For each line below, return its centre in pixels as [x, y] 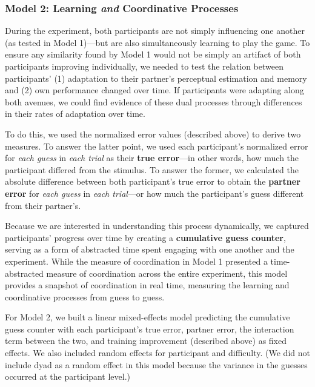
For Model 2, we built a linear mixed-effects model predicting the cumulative [148, 317]
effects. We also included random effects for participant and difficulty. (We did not [157, 353]
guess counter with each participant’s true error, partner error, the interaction [150, 329]
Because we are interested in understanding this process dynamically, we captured [157, 226]
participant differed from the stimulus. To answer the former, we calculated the [152, 169]
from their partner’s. [43, 205]
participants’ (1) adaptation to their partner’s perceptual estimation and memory [156, 78]
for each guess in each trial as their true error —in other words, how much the [152, 158]
